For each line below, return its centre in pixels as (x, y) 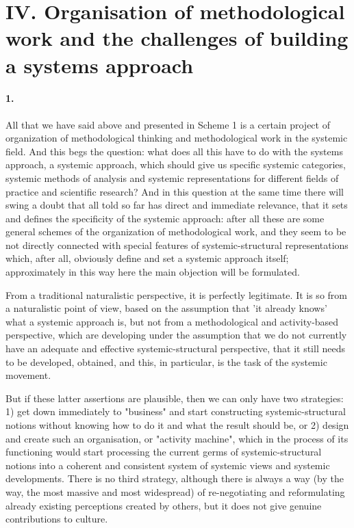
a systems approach (100, 65)
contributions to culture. (57, 519)
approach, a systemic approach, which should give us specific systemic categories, (176, 164)
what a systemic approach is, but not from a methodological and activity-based (172, 321)
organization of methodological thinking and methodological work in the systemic (177, 138)
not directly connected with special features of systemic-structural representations (177, 245)
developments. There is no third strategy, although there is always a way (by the (175, 478)
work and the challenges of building (177, 38)
